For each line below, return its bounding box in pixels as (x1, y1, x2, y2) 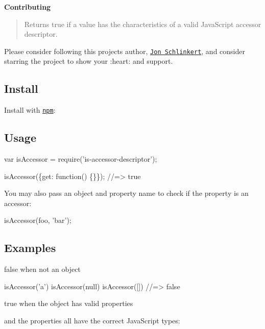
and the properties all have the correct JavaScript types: (4, 315, 180, 326)
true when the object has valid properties (4, 298, 133, 309)
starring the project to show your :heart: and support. (4, 56, 173, 66)
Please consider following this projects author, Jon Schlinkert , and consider (4, 45, 245, 56)
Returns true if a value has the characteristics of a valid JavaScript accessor (24, 18, 261, 29)
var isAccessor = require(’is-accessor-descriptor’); (4, 154, 157, 164)
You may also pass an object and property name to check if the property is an (4, 188, 249, 198)
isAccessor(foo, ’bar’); (4, 215, 71, 225)
